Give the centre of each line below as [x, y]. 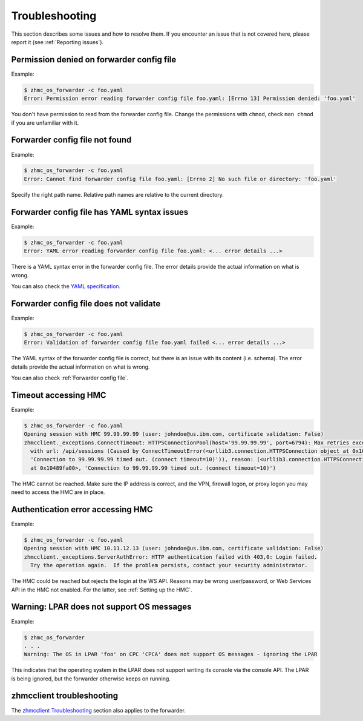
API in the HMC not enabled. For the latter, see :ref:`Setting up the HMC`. [102, 590]
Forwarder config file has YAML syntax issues [100, 212]
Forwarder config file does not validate [86, 304]
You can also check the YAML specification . [66, 286]
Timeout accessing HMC [59, 395]
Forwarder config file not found [71, 140]
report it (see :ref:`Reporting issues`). [57, 42]
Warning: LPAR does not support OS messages [101, 607]
